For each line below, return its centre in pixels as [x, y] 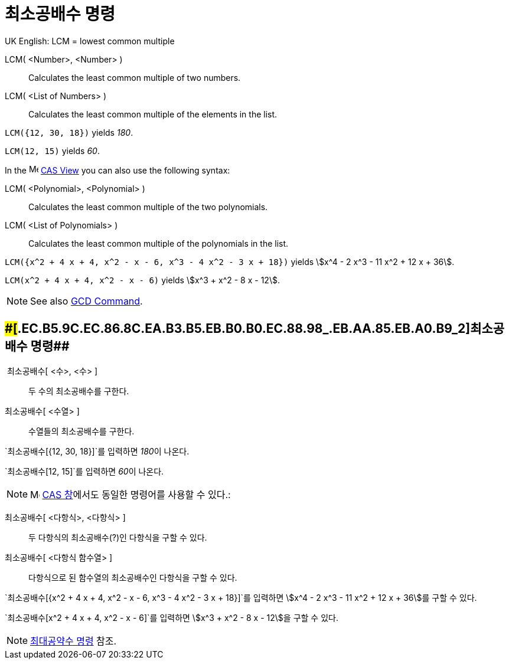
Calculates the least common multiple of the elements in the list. [153, 114]
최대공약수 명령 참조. [74, 641]
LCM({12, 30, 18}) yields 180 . [69, 132]
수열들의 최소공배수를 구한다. [81, 431]
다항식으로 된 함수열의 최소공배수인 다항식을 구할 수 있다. [133, 577]
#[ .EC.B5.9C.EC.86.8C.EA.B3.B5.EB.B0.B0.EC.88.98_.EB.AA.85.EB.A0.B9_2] [238, 329]
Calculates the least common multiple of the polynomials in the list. [159, 243]
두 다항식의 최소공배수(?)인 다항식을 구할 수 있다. [118, 537]
